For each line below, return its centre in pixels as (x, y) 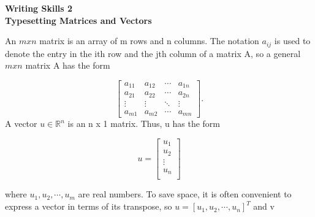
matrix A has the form (68, 65)
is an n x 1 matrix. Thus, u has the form (144, 124)
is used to (292, 41)
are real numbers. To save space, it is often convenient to (185, 194)
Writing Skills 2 (39, 8)
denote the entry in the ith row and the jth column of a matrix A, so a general (153, 53)
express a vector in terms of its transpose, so (89, 206)
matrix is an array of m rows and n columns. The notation (149, 41)
